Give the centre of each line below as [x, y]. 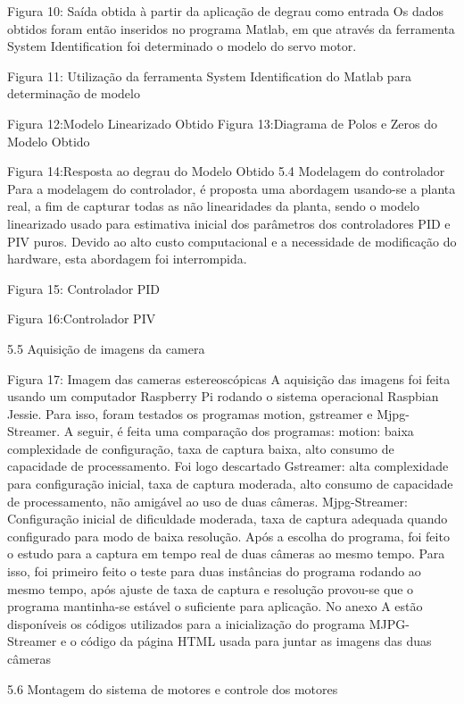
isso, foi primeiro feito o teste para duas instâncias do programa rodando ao [214, 571]
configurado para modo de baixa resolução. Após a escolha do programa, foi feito [228, 536]
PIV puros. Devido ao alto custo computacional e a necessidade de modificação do [232, 241]
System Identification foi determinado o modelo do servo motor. [182, 46]
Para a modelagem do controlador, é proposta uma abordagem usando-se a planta [232, 188]
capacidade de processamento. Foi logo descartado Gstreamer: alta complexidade [228, 466]
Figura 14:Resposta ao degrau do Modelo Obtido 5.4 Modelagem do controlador [226, 171]
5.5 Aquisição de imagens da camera [106, 348]
